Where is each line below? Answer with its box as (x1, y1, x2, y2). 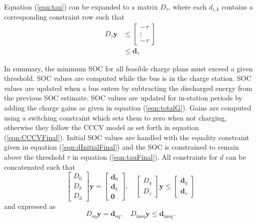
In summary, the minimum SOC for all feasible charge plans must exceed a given (4, 63, 253, 73)
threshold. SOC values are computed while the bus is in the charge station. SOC (4, 73, 251, 83)
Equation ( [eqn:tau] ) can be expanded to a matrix (4, 2, 158, 12)
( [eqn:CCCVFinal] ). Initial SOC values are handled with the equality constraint (4, 132, 249, 142)
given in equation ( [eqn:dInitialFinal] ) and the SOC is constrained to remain (4, 142, 239, 152)
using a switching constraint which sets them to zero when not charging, (4, 112, 227, 123)
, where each (168, 2, 207, 12)
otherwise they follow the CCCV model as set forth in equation (4, 122, 199, 133)
